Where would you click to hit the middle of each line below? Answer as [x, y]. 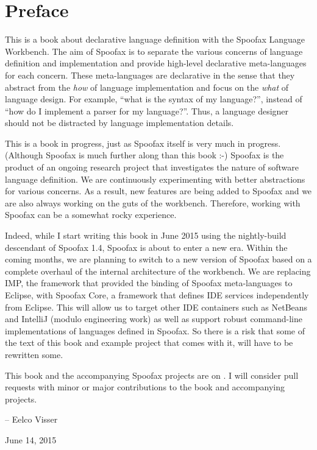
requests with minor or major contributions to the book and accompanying [145, 387]
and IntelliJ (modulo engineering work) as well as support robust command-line [154, 319]
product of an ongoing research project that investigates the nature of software [152, 167]
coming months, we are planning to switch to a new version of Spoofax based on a [158, 259]
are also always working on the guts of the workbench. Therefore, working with [153, 202]
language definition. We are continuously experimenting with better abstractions [155, 179]
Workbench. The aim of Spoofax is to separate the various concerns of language [154, 51]
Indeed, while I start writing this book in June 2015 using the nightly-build [146, 235]
